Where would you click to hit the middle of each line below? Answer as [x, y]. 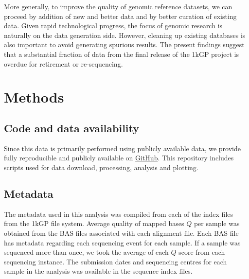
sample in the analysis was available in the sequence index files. [98, 271]
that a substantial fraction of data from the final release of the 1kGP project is [121, 54]
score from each [202, 252]
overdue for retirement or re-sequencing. [63, 63]
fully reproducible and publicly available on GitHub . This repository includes [119, 158]
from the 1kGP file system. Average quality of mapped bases [94, 223]
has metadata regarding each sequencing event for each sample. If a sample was [122, 242]
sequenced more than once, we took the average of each [86, 252]
